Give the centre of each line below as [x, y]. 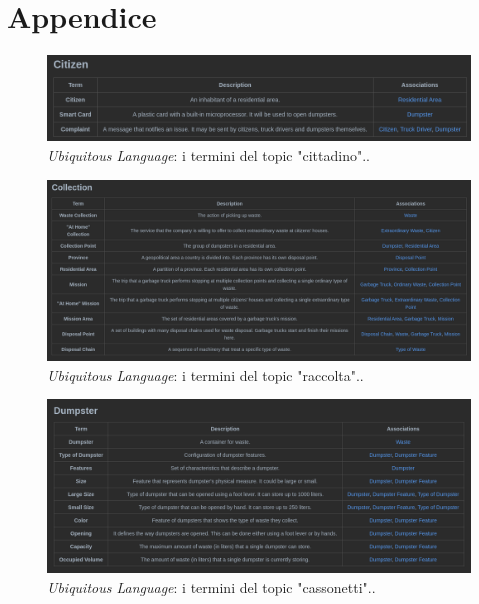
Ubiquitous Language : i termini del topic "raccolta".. [205, 374]
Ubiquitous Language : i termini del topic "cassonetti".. [211, 586]
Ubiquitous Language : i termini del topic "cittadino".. [208, 155]
